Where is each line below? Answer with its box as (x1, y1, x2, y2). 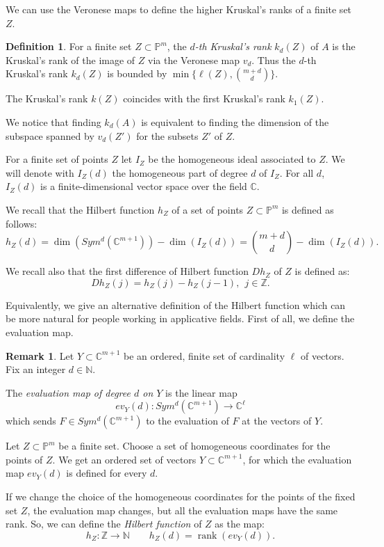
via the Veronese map (148, 52, 240, 67)
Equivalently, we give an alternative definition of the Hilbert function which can (6, 297, 346, 312)
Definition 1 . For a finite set (6, 39, 132, 54)
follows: (6, 216, 37, 230)
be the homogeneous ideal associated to (148, 152, 316, 166)
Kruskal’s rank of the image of (6, 52, 135, 67)
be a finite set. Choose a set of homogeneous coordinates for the (58, 438, 331, 453)
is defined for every (66, 466, 147, 480)
